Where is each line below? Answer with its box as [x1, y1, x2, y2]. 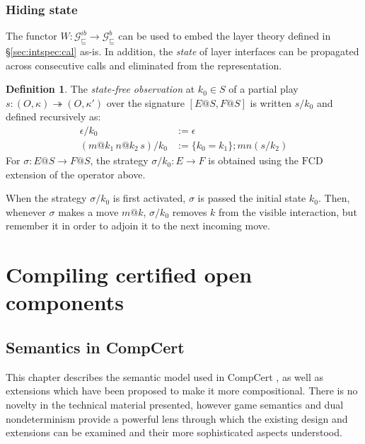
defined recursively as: [6, 109, 101, 124]
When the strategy [6, 190, 87, 205]
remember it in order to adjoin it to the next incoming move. [6, 218, 270, 233]
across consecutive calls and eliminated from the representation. [6, 57, 282, 72]
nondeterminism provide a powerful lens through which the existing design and [6, 411, 348, 426]
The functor [6, 28, 57, 43]
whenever [6, 204, 46, 219]
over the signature [106, 95, 185, 110]
